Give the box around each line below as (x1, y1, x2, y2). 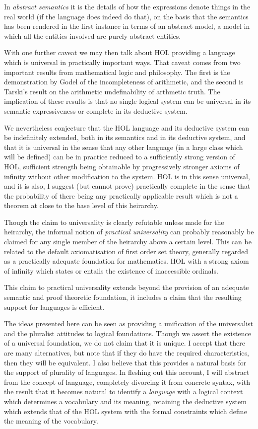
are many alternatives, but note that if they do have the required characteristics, (4, 348, 249, 357)
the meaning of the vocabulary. (4, 416, 98, 426)
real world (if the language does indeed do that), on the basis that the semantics (4, 11, 249, 21)
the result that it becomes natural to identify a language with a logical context (4, 386, 243, 397)
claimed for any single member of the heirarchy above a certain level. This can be (4, 236, 252, 247)
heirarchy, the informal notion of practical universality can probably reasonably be (4, 226, 254, 237)
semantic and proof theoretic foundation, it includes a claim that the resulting (4, 292, 242, 302)
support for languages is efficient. (4, 301, 105, 312)
